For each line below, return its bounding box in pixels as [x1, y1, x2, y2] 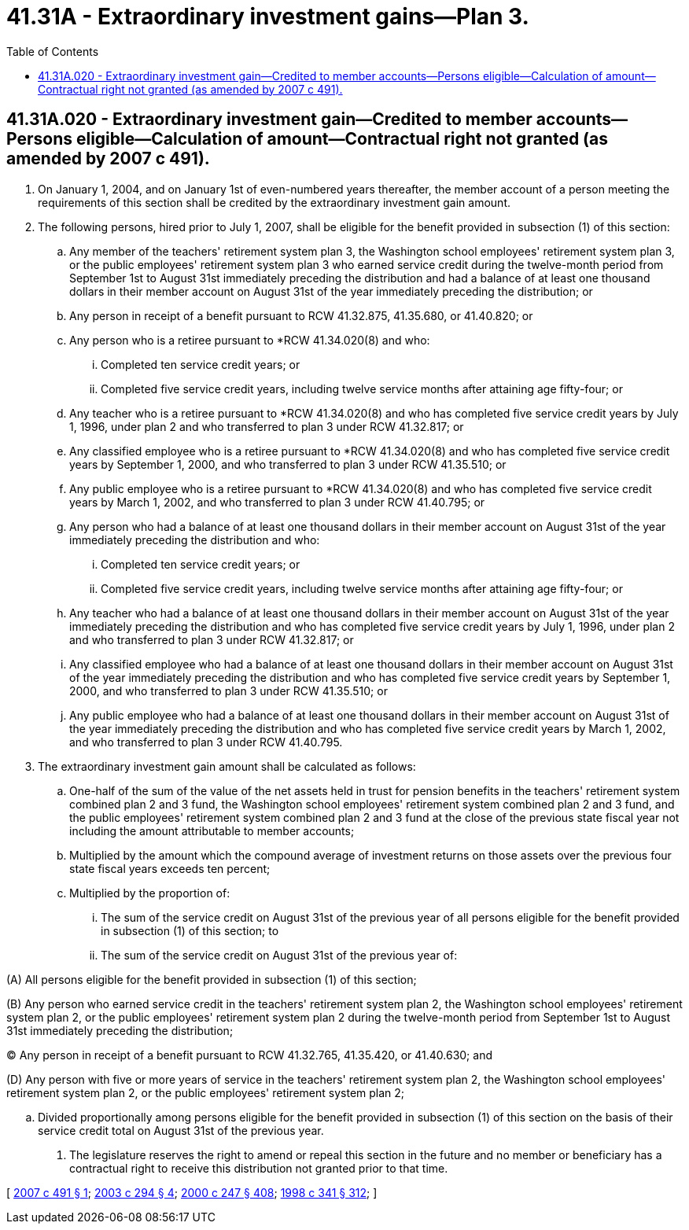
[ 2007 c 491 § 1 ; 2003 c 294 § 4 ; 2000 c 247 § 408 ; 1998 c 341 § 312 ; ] [6, 1185, 378, 1199]
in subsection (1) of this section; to [101, 923, 279, 937]
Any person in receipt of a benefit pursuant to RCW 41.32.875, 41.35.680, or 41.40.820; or [69, 308, 533, 322]
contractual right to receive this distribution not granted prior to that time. [69, 1161, 448, 1175]
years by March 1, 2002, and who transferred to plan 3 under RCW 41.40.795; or [69, 495, 485, 509]
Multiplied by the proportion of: [69, 886, 230, 900]
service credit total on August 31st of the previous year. [38, 1123, 324, 1137]
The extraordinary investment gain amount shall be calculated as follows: [38, 759, 416, 773]
